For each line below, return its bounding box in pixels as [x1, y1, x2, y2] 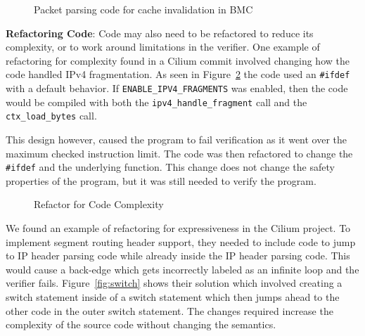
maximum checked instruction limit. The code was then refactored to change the [6, 146, 353, 160]
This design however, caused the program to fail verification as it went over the [6, 132, 347, 146]
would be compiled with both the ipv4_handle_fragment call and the [6, 94, 307, 109]
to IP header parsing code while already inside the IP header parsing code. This [6, 248, 350, 263]
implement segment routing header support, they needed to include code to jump [6, 234, 356, 249]
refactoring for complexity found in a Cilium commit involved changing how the [6, 53, 350, 67]
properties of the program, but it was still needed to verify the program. [6, 173, 316, 188]
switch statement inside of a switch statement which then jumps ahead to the [6, 290, 340, 304]
